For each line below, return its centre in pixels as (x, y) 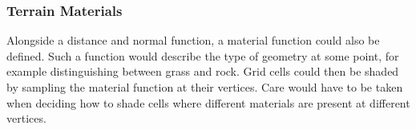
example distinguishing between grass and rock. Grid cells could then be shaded (203, 71)
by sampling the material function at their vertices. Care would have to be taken (205, 87)
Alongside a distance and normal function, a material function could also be (193, 40)
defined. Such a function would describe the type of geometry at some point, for (203, 55)
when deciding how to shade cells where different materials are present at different (208, 102)
